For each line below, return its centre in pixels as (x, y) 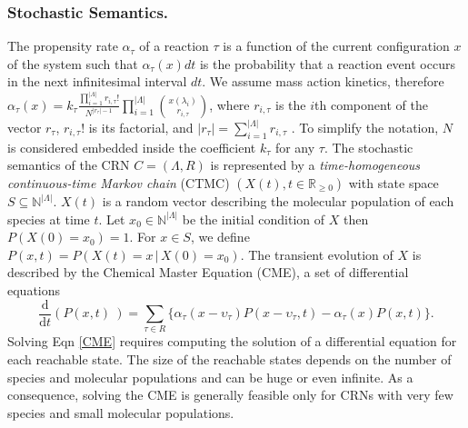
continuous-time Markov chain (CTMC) (119, 183)
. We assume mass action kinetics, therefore (323, 81)
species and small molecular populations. (121, 412)
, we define (220, 237)
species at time (49, 219)
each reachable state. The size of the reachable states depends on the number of (229, 358)
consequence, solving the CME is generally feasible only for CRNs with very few (230, 395)
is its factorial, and (141, 128)
